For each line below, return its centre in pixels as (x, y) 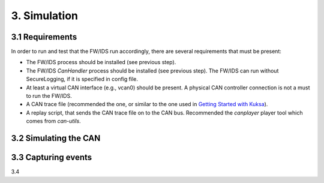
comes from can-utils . (53, 121)
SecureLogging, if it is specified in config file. (82, 79)
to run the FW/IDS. (49, 96)
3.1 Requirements (44, 37)
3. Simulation (44, 16)
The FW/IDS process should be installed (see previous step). (101, 62)
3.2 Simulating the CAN (56, 138)
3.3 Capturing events (52, 157)
